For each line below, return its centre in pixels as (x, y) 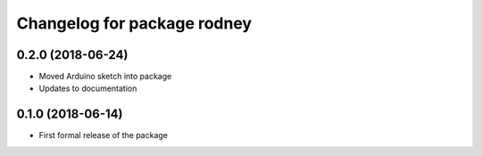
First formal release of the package (104, 135)
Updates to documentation (88, 88)
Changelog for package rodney (134, 23)
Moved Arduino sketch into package (105, 77)
